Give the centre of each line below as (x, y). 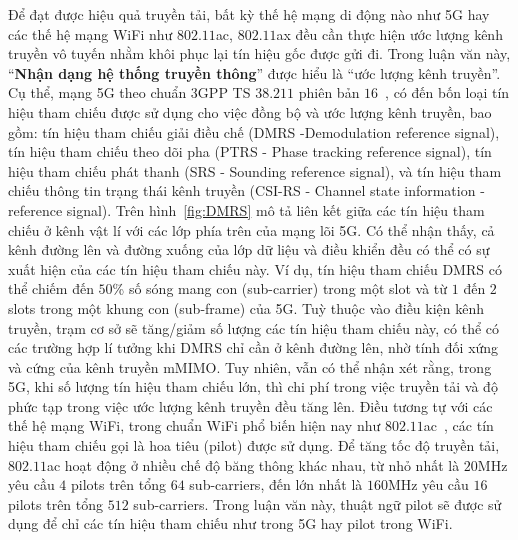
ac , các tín (458, 425)
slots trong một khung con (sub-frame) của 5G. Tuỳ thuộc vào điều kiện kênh (246, 307)
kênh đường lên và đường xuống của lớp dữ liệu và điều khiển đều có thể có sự (249, 249)
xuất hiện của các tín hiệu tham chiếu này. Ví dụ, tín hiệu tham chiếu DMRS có (255, 268)
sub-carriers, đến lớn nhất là (276, 484)
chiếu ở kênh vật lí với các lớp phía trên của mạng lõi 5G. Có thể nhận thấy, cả (251, 229)
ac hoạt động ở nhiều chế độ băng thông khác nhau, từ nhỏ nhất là (253, 464)
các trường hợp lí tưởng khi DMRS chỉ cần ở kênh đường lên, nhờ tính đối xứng (253, 347)
